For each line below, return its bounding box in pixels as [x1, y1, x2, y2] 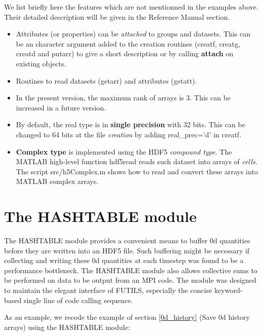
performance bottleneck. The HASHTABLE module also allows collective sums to [4, 265, 257, 275]
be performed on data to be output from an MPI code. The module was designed [4, 275, 256, 285]
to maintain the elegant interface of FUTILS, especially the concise [4, 285, 212, 295]
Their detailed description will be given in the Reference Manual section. [4, 11, 230, 22]
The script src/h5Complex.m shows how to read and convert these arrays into [16, 166, 258, 176]
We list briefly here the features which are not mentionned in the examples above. [4, 2, 258, 12]
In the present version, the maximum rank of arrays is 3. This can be [16, 92, 231, 103]
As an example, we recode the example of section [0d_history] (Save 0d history [4, 312, 250, 322]
